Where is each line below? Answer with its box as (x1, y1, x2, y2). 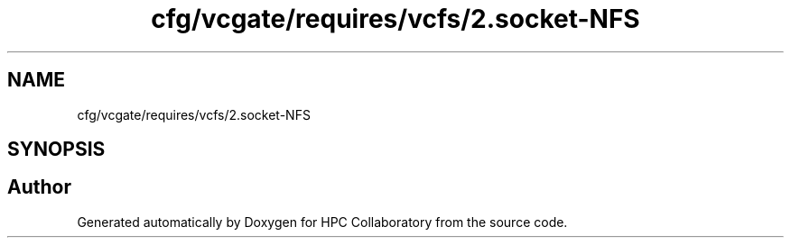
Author (7, 176, 71, 199)
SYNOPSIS (7, 138, 106, 161)
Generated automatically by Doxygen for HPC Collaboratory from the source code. (77, 213, 568, 230)
